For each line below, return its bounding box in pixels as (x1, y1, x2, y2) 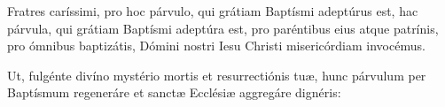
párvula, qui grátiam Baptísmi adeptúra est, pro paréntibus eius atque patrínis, (7, 19, 439, 37)
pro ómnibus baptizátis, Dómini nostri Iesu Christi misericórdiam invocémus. (7, 36, 425, 55)
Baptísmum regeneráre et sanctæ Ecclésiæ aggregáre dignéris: (7, 83, 341, 102)
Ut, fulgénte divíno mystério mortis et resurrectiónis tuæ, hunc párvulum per (7, 65, 426, 84)
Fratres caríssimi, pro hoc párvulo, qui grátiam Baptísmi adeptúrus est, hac (7, 2, 418, 19)
